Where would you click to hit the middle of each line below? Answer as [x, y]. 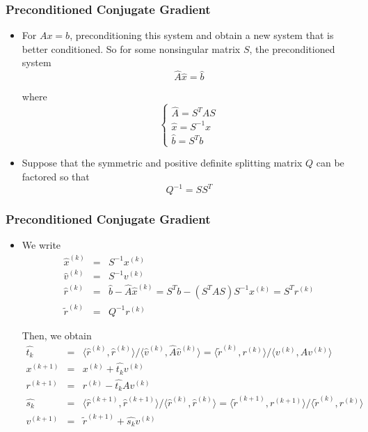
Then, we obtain [57, 335]
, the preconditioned [292, 48]
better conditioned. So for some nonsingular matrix [131, 48]
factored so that [56, 176]
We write [41, 245]
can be [330, 163]
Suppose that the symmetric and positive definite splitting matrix [162, 163]
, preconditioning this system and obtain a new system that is [202, 35]
